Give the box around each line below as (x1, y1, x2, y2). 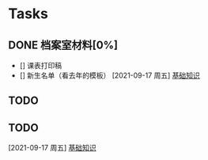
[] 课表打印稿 (19, 61, 62, 70)
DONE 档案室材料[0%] (8, 38, 119, 51)
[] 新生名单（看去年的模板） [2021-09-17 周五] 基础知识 (19, 70, 200, 80)
